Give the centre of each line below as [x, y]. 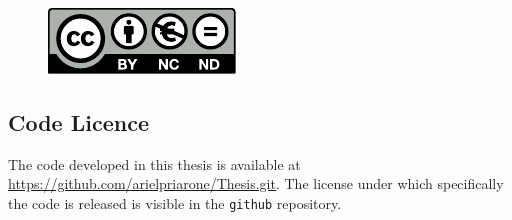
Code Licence [78, 121]
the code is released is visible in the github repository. [175, 202]
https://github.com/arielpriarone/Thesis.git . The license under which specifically [256, 183]
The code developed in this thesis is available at [154, 163]
